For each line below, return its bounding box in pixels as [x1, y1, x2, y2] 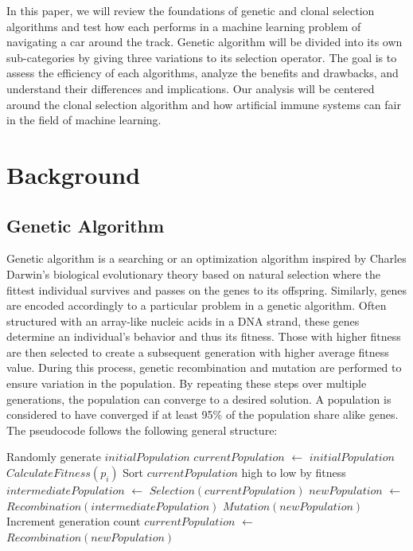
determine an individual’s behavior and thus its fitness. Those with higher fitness [6, 328, 401, 345]
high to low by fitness [241, 464, 346, 481]
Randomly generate [6, 448, 101, 465]
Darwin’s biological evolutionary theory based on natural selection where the [6, 265, 381, 282]
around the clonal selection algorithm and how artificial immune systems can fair [6, 96, 401, 112]
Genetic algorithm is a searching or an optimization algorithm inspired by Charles [6, 250, 407, 267]
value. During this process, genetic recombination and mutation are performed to [6, 359, 402, 376]
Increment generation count [6, 513, 141, 530]
